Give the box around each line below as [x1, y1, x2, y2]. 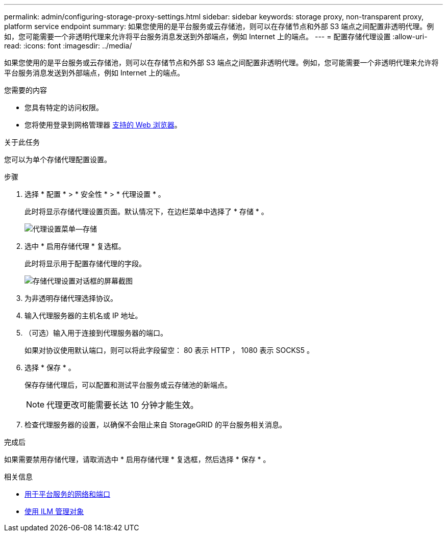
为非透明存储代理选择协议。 [24, 294, 117, 302]
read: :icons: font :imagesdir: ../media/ [4, 41, 132, 50]
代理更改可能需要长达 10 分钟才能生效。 [46, 400, 198, 410]
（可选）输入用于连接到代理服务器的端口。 [24, 328, 167, 337]
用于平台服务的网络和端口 [24, 490, 110, 498]
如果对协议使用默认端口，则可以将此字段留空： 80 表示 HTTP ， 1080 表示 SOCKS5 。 [24, 346, 314, 354]
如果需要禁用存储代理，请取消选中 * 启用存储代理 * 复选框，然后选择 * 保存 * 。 [4, 455, 270, 464]
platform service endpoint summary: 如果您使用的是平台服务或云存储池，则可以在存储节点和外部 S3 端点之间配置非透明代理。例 [4, 22, 434, 31]
